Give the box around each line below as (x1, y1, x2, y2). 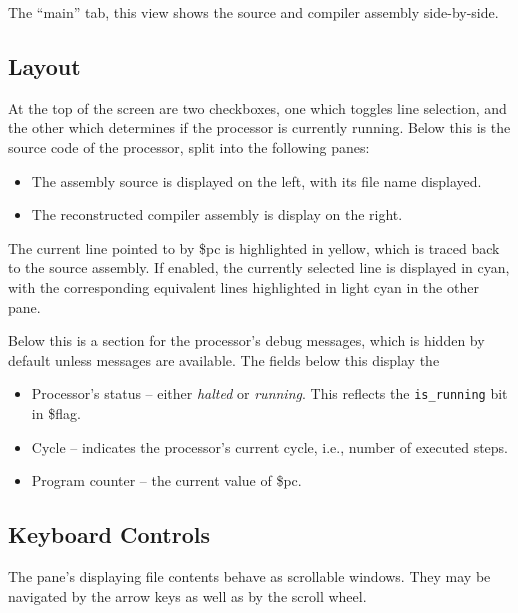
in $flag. (31, 402, 81, 423)
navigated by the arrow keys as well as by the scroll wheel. (8, 585, 367, 606)
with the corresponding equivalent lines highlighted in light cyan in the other (8, 276, 479, 297)
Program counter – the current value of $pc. (31, 470, 302, 491)
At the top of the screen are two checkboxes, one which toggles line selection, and (8, 97, 507, 118)
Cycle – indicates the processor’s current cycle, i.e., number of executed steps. (31, 436, 509, 457)
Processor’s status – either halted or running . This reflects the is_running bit (31, 383, 508, 404)
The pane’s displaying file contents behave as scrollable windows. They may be (8, 565, 491, 586)
